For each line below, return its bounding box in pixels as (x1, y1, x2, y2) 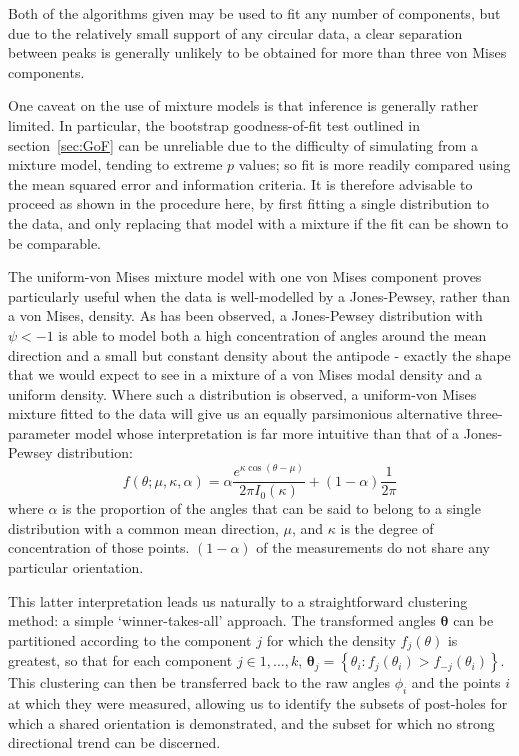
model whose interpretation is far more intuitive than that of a (74, 422, 460, 443)
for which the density (266, 629, 396, 650)
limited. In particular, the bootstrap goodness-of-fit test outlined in (8, 114, 420, 135)
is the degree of (340, 517, 434, 538)
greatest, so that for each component (8, 650, 233, 671)
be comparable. (8, 232, 101, 253)
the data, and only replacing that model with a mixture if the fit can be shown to (8, 212, 509, 233)
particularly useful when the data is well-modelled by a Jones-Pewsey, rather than (8, 285, 511, 306)
